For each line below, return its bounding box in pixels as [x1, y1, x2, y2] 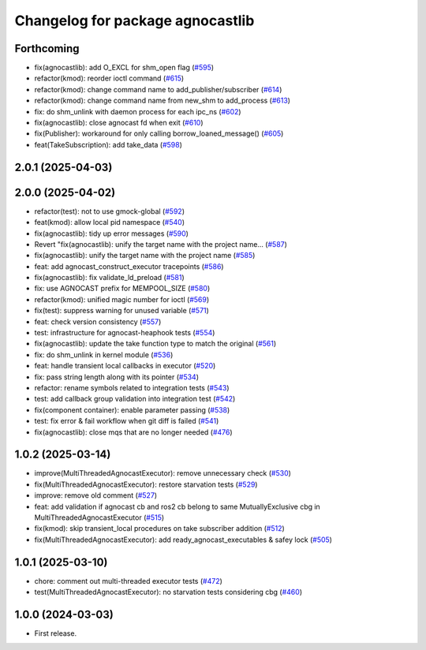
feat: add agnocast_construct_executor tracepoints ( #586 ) [34, 261, 224, 271]
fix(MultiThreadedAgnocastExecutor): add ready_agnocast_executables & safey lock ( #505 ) [34, 535, 333, 544]
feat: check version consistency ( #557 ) [34, 316, 162, 327]
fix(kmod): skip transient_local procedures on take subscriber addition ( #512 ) [34, 524, 286, 533]
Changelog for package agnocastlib [14, 12, 255, 29]
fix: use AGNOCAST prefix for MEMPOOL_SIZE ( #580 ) [34, 284, 211, 293]
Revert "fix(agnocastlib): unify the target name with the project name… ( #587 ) [34, 239, 288, 248]
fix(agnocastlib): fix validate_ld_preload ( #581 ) [34, 273, 185, 282]
